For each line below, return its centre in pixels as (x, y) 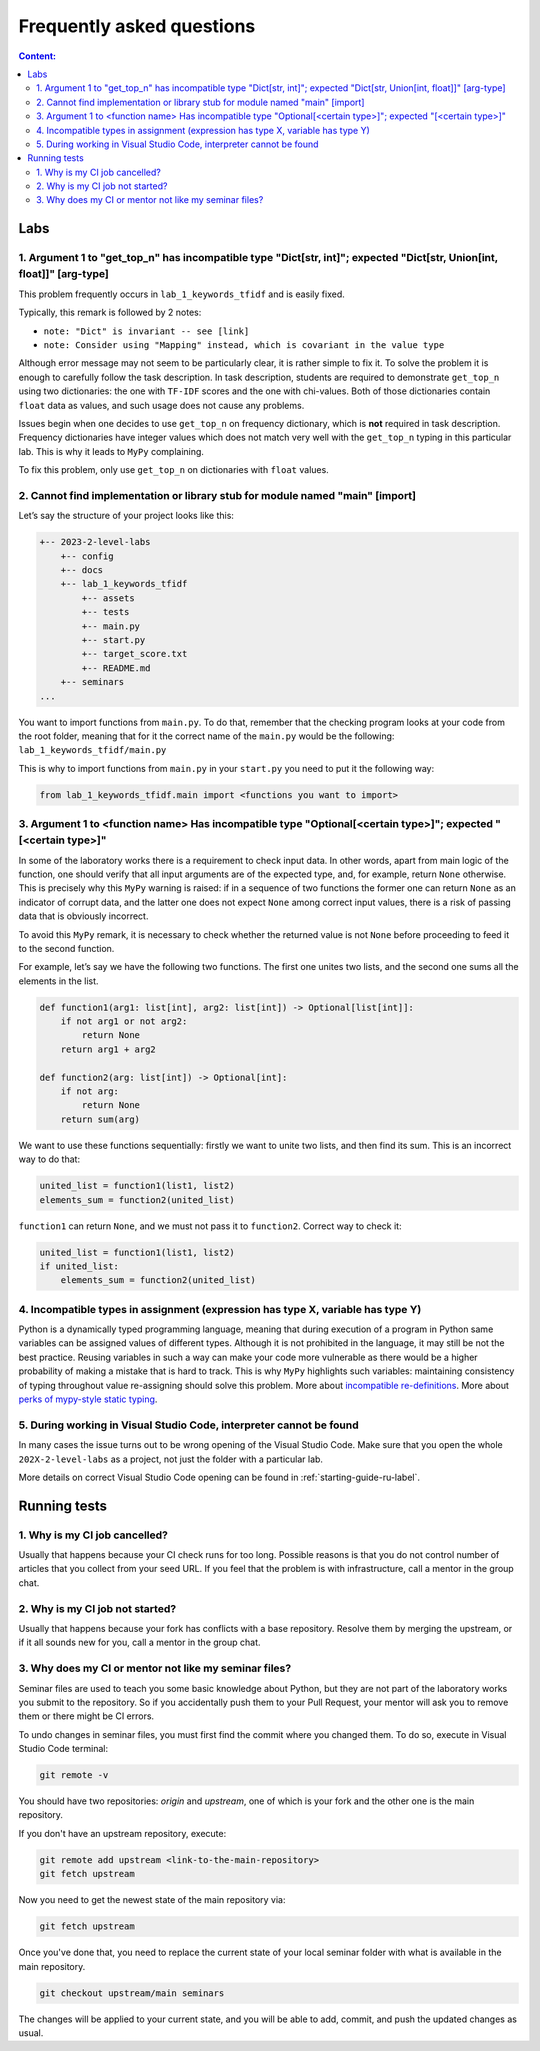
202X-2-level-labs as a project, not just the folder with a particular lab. (171, 1459)
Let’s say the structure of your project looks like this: (126, 516)
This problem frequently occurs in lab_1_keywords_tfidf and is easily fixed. (181, 294)
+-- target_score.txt (134, 654)
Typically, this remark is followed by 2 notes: (110, 312)
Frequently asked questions (137, 26)
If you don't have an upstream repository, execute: (122, 1833)
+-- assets (108, 598)
